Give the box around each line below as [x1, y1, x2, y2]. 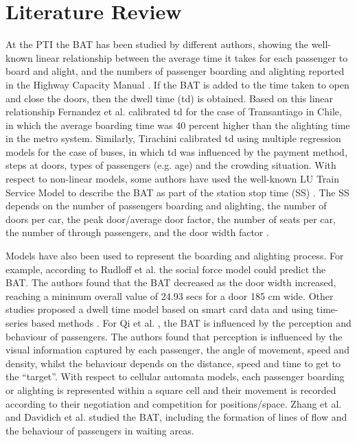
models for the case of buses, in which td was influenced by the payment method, [5, 144, 347, 159]
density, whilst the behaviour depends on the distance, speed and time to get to [5, 356, 341, 370]
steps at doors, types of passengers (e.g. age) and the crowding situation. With [5, 158, 336, 172]
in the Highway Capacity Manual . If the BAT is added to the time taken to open [5, 77, 349, 91]
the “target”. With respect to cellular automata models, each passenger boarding [5, 369, 345, 384]
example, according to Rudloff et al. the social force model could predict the [5, 261, 326, 276]
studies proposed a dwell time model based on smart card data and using [5, 302, 314, 316]
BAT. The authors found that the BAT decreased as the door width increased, [5, 275, 336, 290]
